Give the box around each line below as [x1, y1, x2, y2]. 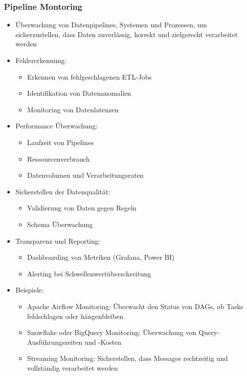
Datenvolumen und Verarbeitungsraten [27, 170, 144, 180]
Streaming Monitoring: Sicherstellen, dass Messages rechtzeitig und [27, 353, 228, 363]
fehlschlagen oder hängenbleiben [27, 311, 124, 321]
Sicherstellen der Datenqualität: [15, 186, 111, 196]
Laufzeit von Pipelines [27, 137, 94, 147]
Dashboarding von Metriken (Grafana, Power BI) [27, 252, 175, 262]
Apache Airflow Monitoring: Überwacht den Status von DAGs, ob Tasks [27, 301, 244, 311]
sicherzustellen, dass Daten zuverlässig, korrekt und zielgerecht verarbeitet [15, 29, 238, 39]
